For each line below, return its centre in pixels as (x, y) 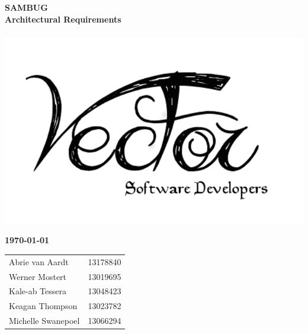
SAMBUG (26, 7)
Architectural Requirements (63, 19)
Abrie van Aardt (39, 261)
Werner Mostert (38, 276)
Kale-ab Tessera (38, 291)
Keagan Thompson (43, 306)
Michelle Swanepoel (44, 321)
